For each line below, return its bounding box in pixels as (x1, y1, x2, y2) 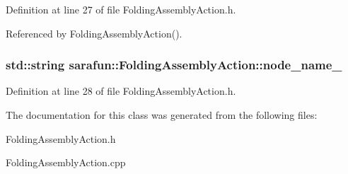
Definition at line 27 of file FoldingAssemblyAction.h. (6, 2, 236, 16)
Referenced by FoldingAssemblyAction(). (6, 25, 182, 40)
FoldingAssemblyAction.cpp (6, 155, 126, 170)
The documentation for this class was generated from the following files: (6, 108, 318, 122)
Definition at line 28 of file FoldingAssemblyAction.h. (6, 83, 236, 98)
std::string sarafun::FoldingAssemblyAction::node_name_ (6, 56, 342, 74)
